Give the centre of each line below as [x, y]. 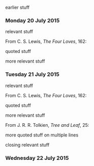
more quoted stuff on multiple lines [42, 135]
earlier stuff [17, 7]
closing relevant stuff [27, 145]
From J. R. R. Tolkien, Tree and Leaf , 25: [47, 125]
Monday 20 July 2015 [33, 20]
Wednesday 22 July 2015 [37, 158]
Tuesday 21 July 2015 [32, 74]
